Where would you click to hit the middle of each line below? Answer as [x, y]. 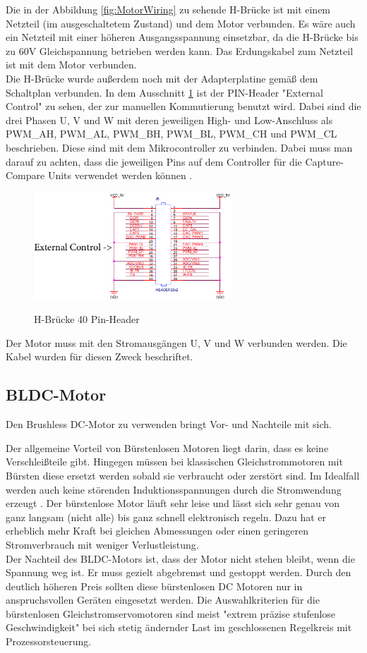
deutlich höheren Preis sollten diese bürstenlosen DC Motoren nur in [154, 586]
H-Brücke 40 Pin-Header [87, 319]
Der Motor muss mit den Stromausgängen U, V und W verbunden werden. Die [176, 342]
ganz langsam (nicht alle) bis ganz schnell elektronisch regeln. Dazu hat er [166, 517]
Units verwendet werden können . [120, 175]
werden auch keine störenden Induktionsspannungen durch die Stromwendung [174, 489]
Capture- [324, 161]
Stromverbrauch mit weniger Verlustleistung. [102, 544]
